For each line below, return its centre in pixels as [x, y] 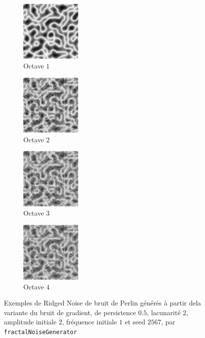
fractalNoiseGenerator [41, 332]
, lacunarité [164, 312]
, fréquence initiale [89, 322]
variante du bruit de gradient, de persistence [70, 312]
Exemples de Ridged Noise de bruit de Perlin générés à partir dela [102, 303]
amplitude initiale [30, 322]
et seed [135, 322]
